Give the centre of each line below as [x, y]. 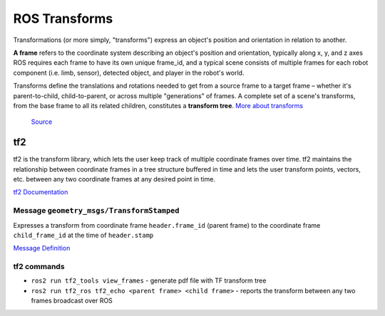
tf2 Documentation [41, 192]
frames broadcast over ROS [72, 301]
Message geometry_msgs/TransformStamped [96, 211]
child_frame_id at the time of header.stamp [83, 235]
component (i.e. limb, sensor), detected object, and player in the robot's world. [129, 73]
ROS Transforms [63, 19]
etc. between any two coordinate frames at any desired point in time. [114, 179]
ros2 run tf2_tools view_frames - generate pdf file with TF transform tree [149, 280]
